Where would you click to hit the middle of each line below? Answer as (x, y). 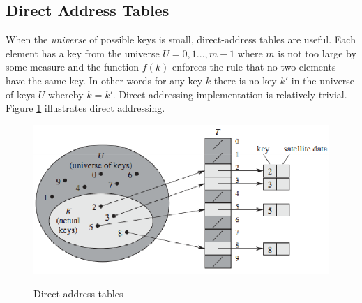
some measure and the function (73, 67)
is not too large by (317, 53)
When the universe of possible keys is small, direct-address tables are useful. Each (181, 39)
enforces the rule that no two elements (254, 67)
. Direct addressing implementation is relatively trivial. (230, 94)
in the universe (323, 80)
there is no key (245, 80)
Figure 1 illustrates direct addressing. (85, 108)
